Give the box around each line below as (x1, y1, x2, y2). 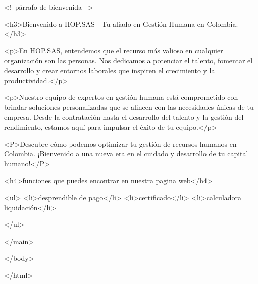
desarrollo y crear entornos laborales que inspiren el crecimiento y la (4, 65, 215, 75)
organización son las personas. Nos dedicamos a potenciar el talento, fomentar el (4, 55, 253, 66)
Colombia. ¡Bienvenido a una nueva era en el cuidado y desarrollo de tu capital (4, 148, 248, 159)
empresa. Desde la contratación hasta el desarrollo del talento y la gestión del (4, 111, 244, 122)
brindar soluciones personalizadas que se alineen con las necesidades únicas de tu (4, 101, 254, 112)
